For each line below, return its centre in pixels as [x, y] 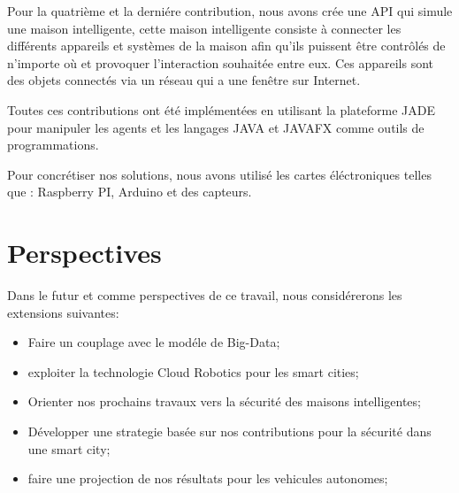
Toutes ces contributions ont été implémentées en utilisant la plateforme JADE [222, 109]
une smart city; [69, 448]
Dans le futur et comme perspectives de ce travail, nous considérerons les [205, 295]
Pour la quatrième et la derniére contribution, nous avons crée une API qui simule [230, 11]
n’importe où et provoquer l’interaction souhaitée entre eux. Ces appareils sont [220, 62]
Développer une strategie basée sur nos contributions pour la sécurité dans [229, 431]
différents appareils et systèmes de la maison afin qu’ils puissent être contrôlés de [226, 46]
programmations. [53, 145]
